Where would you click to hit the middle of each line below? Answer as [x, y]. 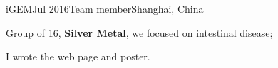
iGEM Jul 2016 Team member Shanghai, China [105, 8]
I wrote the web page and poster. [78, 56]
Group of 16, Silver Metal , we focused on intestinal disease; [139, 32]
